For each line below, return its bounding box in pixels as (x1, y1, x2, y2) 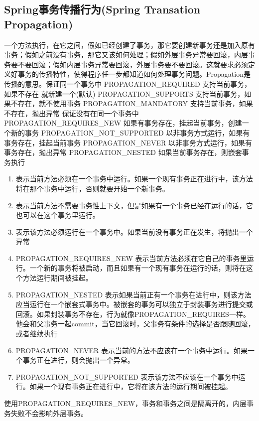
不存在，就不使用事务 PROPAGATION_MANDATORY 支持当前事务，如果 (10, 98, 253, 109)
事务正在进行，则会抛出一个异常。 (22, 355, 134, 365)
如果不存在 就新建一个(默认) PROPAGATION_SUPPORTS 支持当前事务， (4, 88, 245, 99)
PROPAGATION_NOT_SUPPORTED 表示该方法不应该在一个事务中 (15, 371, 239, 382)
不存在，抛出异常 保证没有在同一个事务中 (4, 108, 139, 118)
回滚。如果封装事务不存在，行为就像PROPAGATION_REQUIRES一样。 (15, 308, 250, 319)
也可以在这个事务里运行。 (15, 210, 100, 220)
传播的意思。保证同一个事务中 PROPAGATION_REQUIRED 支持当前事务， (4, 78, 252, 89)
